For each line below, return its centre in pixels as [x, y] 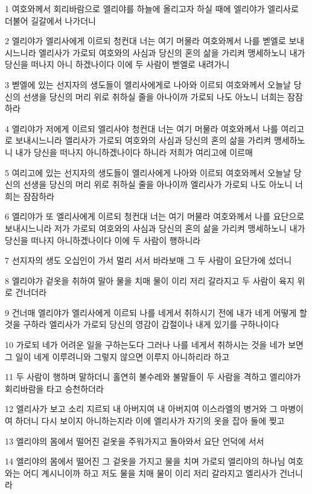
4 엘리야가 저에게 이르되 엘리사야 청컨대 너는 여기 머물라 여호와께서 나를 [142, 128]
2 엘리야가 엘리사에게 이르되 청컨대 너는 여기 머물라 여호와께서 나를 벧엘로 [145, 41]
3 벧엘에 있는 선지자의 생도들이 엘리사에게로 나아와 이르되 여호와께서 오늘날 [148, 84]
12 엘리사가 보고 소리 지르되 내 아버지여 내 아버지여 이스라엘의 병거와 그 [141, 409]
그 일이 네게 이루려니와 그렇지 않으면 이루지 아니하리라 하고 [117, 356]
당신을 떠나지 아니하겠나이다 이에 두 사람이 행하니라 [103, 240]
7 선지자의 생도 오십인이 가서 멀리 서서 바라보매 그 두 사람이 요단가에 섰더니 [148, 260]
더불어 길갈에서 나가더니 [51, 20]
